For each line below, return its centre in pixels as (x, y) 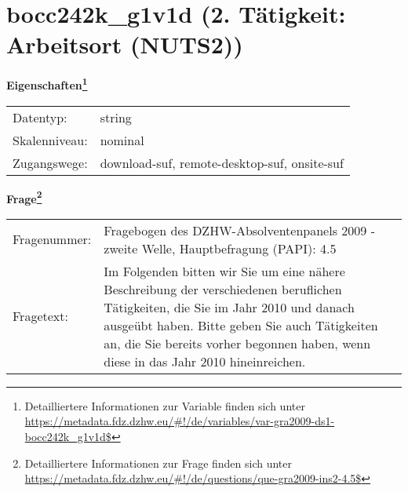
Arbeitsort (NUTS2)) (125, 44)
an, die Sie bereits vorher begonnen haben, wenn (237, 343)
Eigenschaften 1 (47, 84)
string (116, 117)
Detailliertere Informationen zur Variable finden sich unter (165, 405)
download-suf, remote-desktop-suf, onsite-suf (222, 162)
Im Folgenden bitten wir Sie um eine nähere (224, 271)
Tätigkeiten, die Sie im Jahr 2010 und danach (229, 307)
